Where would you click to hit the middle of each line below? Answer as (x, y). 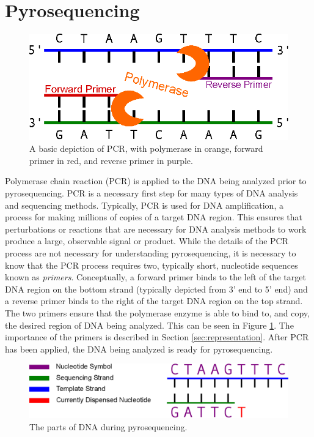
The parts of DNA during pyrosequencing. (108, 426)
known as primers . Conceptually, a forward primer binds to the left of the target (155, 277)
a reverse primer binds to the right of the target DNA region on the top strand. (154, 301)
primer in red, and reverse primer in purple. (111, 160)
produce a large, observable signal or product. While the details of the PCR (147, 241)
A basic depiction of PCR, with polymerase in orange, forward (146, 148)
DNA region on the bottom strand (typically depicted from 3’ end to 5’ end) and (156, 289)
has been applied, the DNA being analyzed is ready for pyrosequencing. (139, 349)
